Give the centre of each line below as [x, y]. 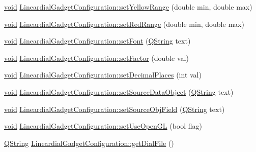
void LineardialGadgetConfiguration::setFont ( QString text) [97, 41]
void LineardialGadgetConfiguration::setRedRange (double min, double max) [124, 24]
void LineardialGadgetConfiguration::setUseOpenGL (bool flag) [103, 126]
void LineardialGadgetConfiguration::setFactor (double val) [96, 58]
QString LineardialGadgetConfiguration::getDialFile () [89, 143]
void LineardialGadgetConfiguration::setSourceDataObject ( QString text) [119, 91]
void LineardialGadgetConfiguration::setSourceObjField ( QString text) [115, 109]
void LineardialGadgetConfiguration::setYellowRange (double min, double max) [128, 7]
